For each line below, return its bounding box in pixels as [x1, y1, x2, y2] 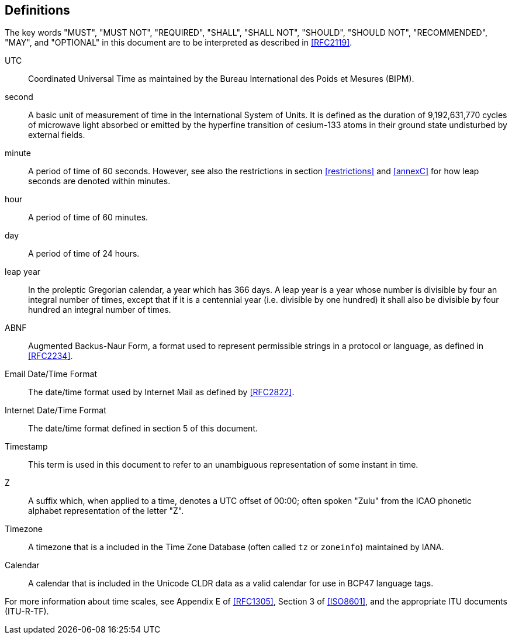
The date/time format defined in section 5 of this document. [28, 423, 258, 434]
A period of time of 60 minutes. [28, 212, 148, 223]
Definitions [5, 3, 70, 18]
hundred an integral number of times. [28, 305, 171, 315]
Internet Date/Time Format [5, 405, 106, 416]
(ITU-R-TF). [5, 606, 49, 617]
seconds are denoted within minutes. [28, 176, 171, 186]
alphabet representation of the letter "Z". [28, 506, 184, 516]
